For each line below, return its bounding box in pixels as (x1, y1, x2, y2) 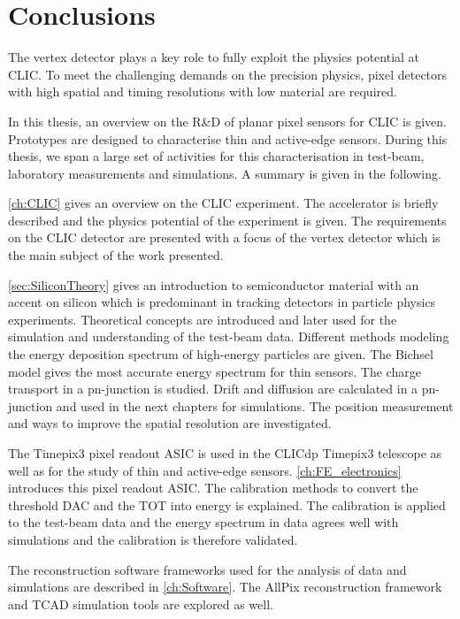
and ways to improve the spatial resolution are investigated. (8, 414, 332, 432)
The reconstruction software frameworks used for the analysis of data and (8, 560, 407, 578)
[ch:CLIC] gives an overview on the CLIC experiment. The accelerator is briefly (8, 194, 439, 212)
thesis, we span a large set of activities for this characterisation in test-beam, (8, 147, 425, 165)
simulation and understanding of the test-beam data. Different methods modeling (8, 327, 449, 346)
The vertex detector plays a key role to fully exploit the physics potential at (8, 48, 420, 66)
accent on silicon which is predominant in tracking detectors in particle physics (8, 293, 436, 311)
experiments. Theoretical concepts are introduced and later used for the (8, 309, 397, 328)
